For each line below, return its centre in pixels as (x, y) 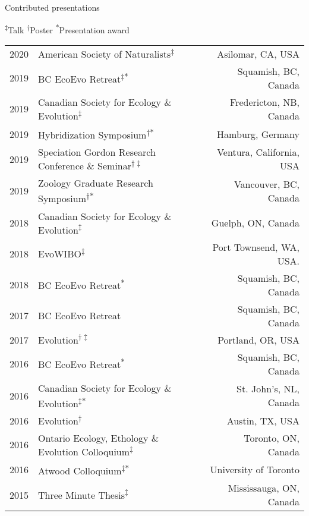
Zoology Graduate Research (96, 183)
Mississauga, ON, (264, 488)
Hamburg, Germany (258, 134)
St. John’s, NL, (268, 389)
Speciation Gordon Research (97, 152)
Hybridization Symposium (92, 135)
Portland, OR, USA (258, 339)
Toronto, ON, (272, 438)
